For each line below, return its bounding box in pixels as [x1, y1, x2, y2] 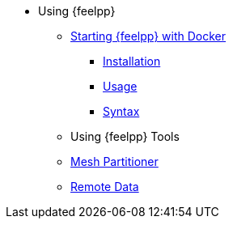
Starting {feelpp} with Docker [70, 29, 227, 43]
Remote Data [70, 180, 139, 193]
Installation [103, 54, 161, 68]
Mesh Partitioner [70, 155, 159, 168]
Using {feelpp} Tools [70, 129, 180, 143]
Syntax [103, 104, 140, 118]
